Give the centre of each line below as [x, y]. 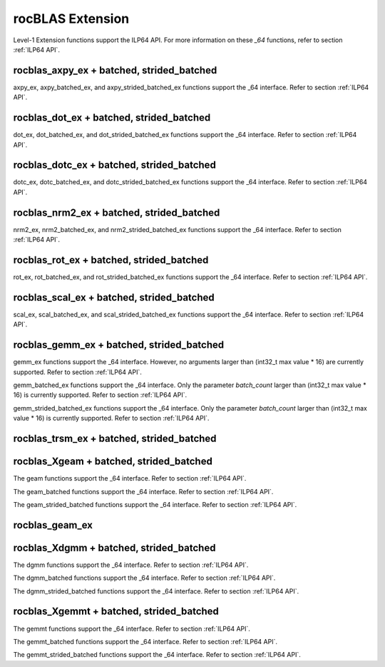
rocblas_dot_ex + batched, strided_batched [112, 118]
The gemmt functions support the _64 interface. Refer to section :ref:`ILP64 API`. [132, 628]
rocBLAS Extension [71, 19]
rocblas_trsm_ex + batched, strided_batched [115, 438]
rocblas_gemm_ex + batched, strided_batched [119, 345]
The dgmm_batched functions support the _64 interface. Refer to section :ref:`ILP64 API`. [144, 578]
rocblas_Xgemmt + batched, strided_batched [116, 612]
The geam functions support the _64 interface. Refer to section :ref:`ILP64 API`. [130, 478]
